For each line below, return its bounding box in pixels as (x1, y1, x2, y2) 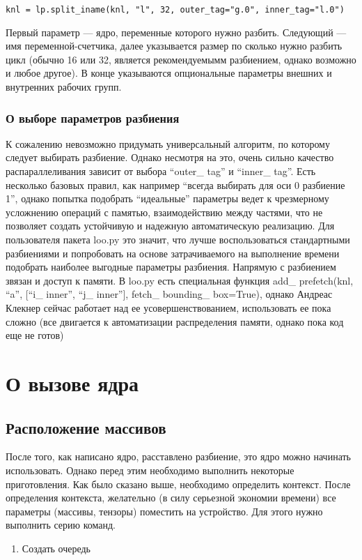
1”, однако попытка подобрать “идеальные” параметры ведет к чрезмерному (6, 191, 329, 206)
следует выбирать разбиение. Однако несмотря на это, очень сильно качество (6, 150, 334, 165)
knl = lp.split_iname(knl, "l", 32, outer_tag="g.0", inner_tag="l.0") (6, 5, 345, 15)
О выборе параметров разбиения (6, 109, 180, 126)
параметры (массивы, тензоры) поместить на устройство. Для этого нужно (6, 504, 323, 518)
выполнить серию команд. (6, 517, 116, 532)
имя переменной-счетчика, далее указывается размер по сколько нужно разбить (6, 38, 343, 53)
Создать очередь (22, 540, 90, 555)
